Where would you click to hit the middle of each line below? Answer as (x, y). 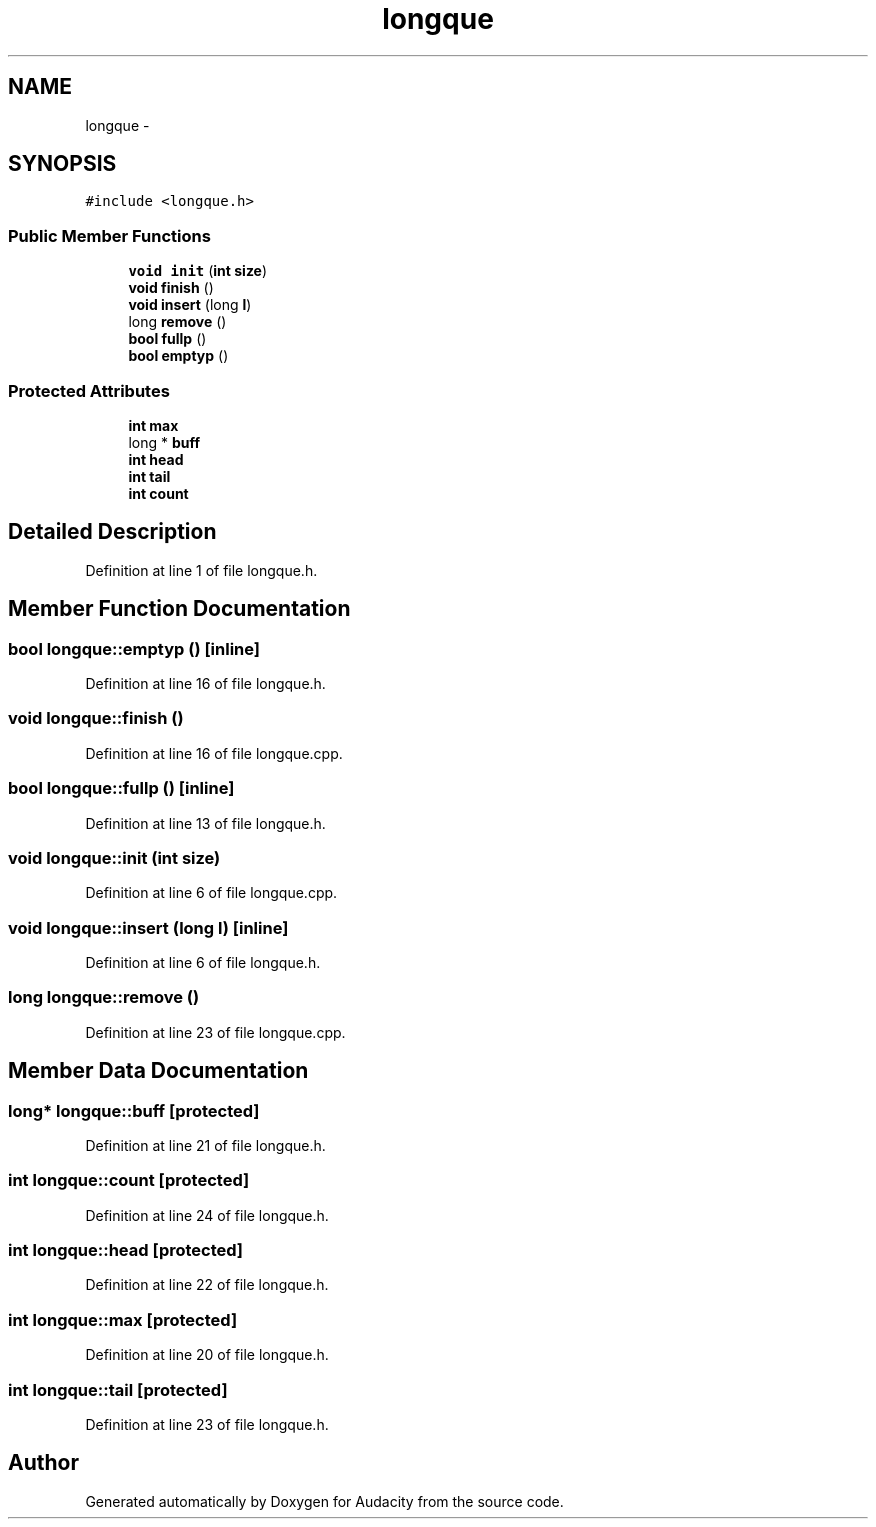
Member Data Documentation (158, 1071)
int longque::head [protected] (126, 1250)
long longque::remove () (104, 997)
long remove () (177, 322)
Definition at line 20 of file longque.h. (207, 1355)
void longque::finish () (96, 718)
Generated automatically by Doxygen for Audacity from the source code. (324, 1501)
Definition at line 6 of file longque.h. (203, 962)
